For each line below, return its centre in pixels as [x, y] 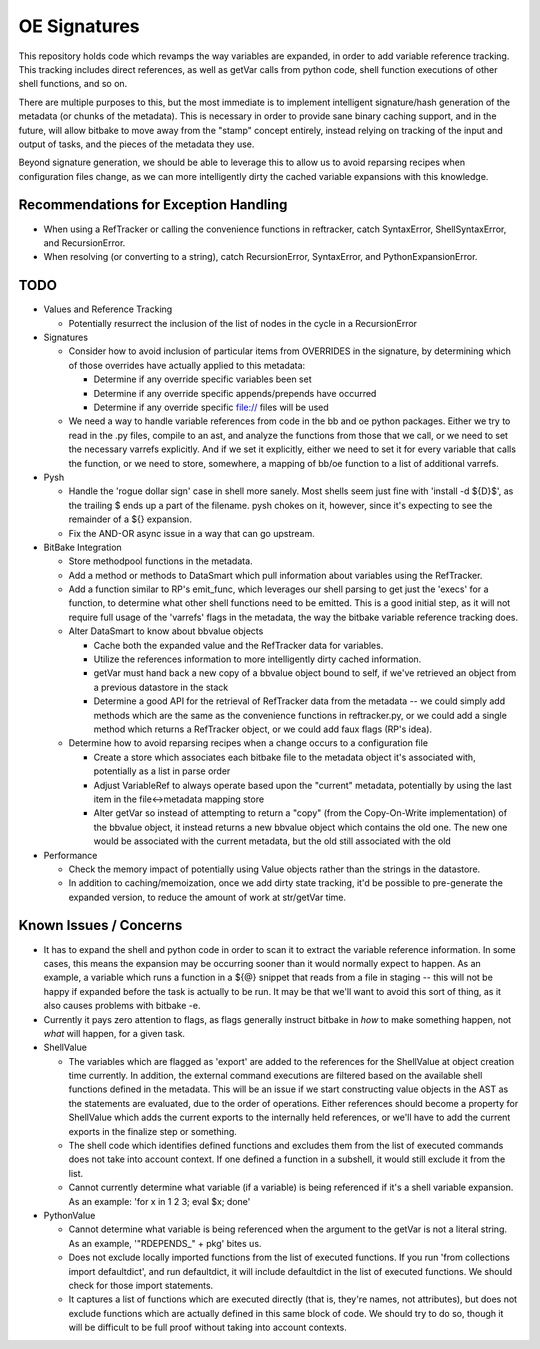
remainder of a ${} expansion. [130, 519]
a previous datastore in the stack [161, 687]
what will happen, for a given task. [114, 1033]
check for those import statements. [141, 1285]
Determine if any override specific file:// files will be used [211, 407]
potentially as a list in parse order [162, 771]
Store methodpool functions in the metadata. [161, 561]
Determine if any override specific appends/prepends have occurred [235, 393]
